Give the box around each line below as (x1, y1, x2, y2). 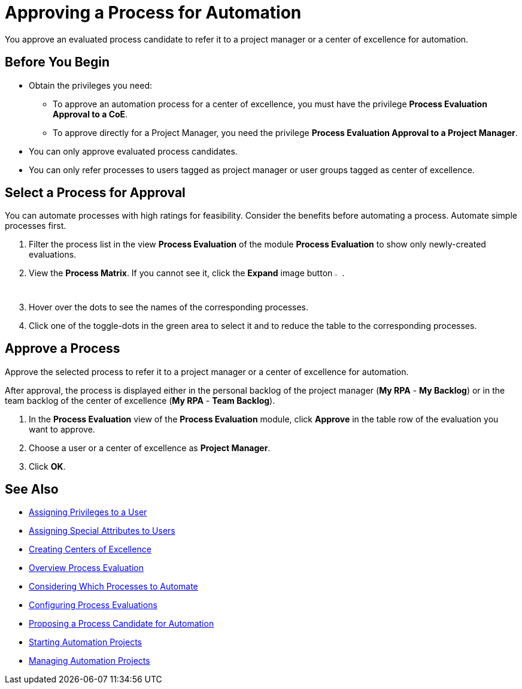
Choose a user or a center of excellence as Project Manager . (29, 442, 271, 453)
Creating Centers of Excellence (29, 544, 151, 555)
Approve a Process (5, 341, 120, 356)
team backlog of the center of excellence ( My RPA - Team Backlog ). (5, 395, 275, 406)
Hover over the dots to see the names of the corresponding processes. (29, 301, 309, 312)
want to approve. (29, 424, 95, 434)
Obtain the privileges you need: (29, 80, 153, 90)
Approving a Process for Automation (5, 2, 302, 23)
